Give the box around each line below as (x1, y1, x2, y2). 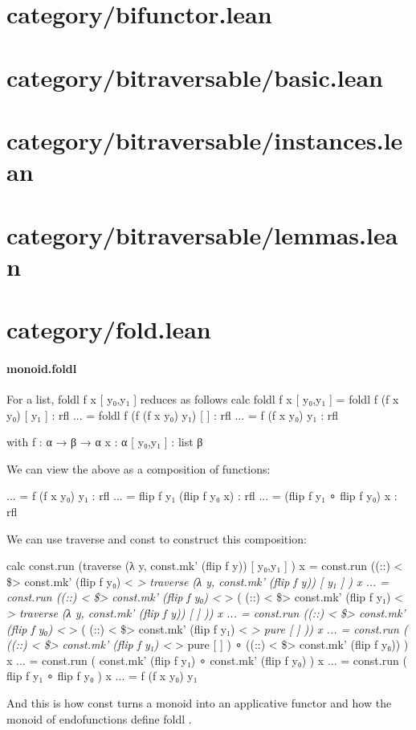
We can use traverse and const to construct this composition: (6, 530, 307, 547)
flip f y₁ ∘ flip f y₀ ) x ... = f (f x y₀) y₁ (6, 667, 198, 684)
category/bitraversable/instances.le (6, 123, 403, 156)
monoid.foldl (6, 359, 77, 376)
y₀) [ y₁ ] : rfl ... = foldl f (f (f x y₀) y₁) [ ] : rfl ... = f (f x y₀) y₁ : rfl (6, 406, 338, 423)
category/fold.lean (6, 313, 211, 346)
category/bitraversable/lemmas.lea (6, 218, 398, 251)
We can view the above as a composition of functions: (6, 460, 271, 477)
